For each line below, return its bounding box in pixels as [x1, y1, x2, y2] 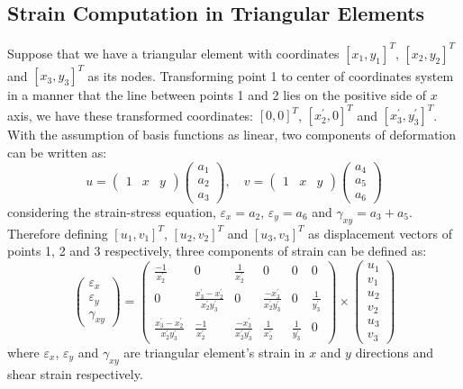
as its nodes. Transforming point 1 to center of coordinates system [87, 66, 454, 85]
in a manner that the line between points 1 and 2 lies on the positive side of [7, 86, 427, 104]
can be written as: [7, 142, 107, 161]
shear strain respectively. [7, 364, 143, 383]
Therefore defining [7, 223, 108, 242]
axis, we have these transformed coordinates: [7, 105, 254, 124]
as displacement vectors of [308, 223, 452, 242]
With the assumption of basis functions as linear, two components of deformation [7, 125, 457, 144]
